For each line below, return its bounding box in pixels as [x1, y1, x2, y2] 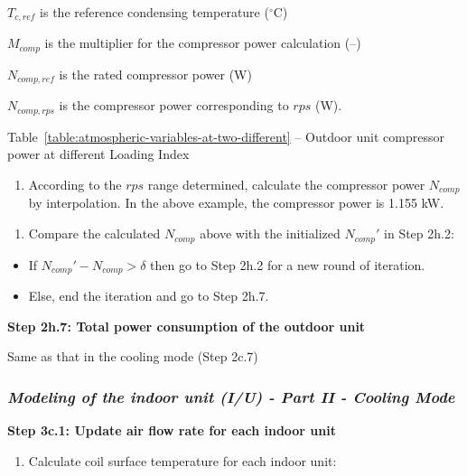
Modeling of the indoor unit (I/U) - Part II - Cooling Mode [7, 385, 455, 407]
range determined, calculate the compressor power [147, 175, 425, 193]
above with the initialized [200, 224, 341, 243]
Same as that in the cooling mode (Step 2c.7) [7, 347, 258, 366]
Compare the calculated [28, 224, 161, 243]
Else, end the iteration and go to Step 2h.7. [28, 285, 269, 304]
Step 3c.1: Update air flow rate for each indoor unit [7, 420, 336, 439]
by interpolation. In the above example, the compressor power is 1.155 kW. [28, 193, 444, 212]
